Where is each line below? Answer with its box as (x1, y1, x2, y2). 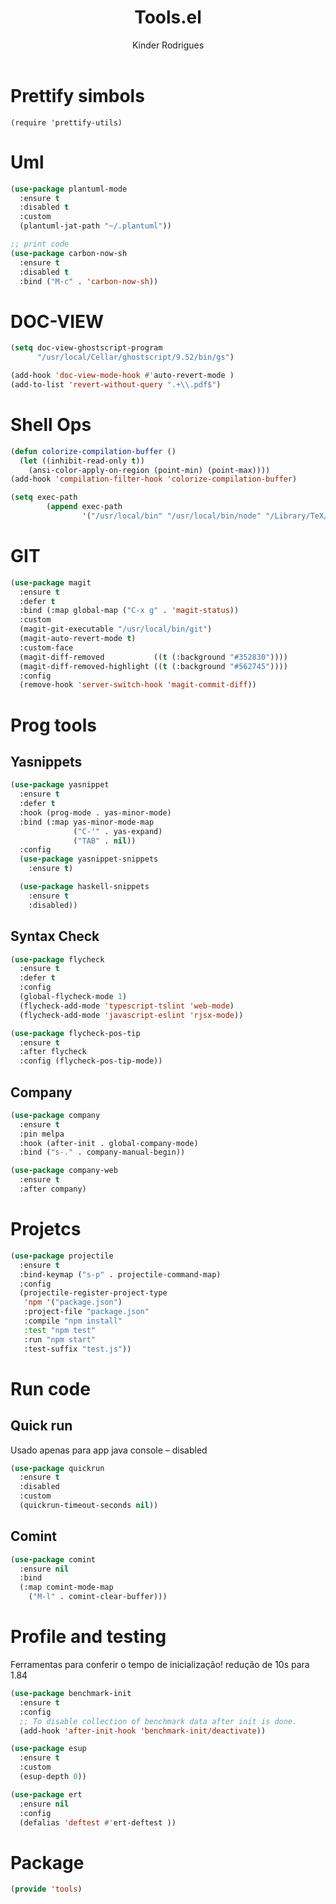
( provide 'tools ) (10, 1884, 83, 1895)
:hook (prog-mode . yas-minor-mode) (19, 807, 172, 818)
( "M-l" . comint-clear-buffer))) (28, 1592, 168, 1602)
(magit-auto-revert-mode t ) (19, 634, 137, 644)
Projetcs (10, 1218, 82, 1241)
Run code (10, 1377, 91, 1400)
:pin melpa (19, 1129, 65, 1139)
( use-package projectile (10, 1251, 114, 1261)
